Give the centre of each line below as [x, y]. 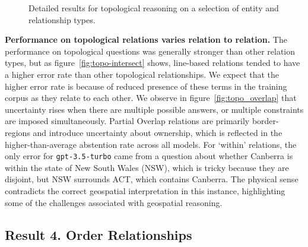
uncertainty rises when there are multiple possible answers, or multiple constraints [154, 109]
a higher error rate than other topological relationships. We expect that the [142, 74]
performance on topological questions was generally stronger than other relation [150, 51]
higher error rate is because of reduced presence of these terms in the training [146, 86]
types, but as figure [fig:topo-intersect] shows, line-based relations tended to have [153, 63]
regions [18, 132]
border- [265, 121]
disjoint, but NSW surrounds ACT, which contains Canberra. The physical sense [152, 179]
